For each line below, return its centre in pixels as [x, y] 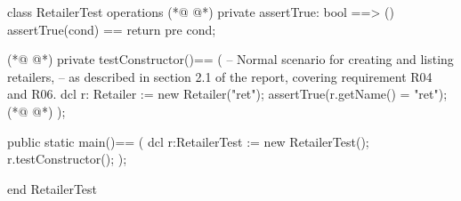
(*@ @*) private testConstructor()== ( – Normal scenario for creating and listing [230, 59]
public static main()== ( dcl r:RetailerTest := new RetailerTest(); [188, 141]
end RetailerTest [53, 188]
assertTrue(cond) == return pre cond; [112, 29]
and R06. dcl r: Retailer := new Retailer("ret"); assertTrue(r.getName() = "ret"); [227, 94]
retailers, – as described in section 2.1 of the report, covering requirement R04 [220, 76]
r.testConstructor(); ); [67, 159]
